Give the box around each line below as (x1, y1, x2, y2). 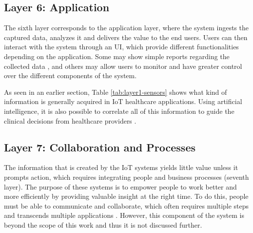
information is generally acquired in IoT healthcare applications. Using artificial (4, 96, 242, 106)
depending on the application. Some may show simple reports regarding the (4, 51, 230, 61)
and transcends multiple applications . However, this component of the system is (4, 210, 244, 220)
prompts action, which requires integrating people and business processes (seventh (4, 171, 249, 182)
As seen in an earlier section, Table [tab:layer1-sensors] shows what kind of (4, 86, 227, 97)
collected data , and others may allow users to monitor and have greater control (4, 61, 242, 71)
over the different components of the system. (4, 70, 137, 81)
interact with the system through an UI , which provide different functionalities (4, 42, 239, 52)
